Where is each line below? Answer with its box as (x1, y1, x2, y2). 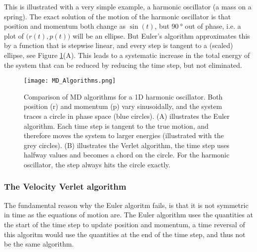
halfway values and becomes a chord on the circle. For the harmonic (24, 150, 230, 160)
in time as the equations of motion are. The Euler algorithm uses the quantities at (4, 209, 253, 220)
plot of (4, 30, 24, 41)
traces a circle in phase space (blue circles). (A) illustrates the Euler (24, 111, 230, 121)
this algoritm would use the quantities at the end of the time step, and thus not (4, 229, 246, 239)
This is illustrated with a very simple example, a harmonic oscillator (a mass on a (4, 1, 252, 11)
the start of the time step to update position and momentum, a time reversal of (4, 219, 245, 229)
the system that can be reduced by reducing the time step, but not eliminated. (4, 59, 242, 70)
